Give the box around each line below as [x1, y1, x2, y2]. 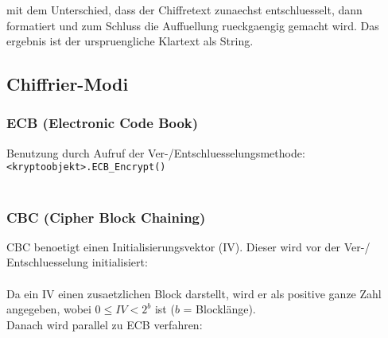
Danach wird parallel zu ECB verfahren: [6, 316, 203, 332]
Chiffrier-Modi [6, 72, 129, 96]
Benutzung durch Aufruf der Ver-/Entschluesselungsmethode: [6, 144, 305, 161]
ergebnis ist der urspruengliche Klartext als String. [6, 33, 254, 49]
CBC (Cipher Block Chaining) [6, 207, 206, 227]
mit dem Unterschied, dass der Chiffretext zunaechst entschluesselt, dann [6, 2, 363, 17]
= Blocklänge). [183, 301, 256, 317]
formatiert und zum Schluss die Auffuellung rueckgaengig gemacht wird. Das [6, 17, 379, 33]
